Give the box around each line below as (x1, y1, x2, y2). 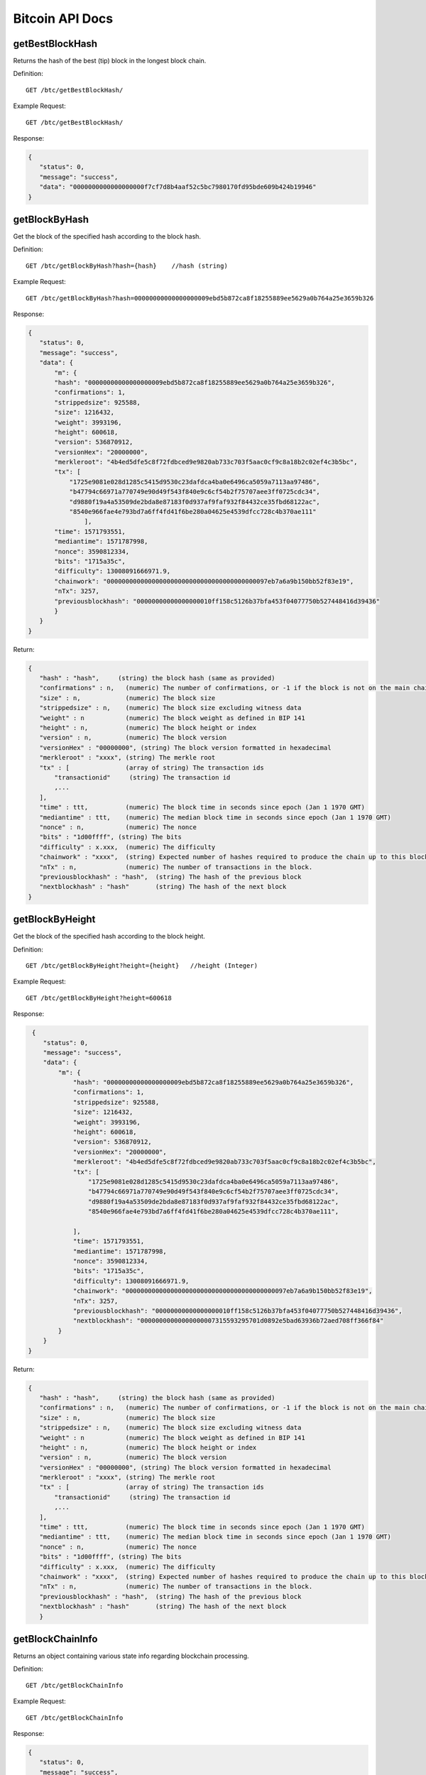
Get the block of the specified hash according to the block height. (13, 932, 206, 941)
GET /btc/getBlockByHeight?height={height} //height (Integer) (26, 961, 258, 969)
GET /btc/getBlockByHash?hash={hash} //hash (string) (26, 261, 229, 270)
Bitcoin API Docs (13, 11, 114, 26)
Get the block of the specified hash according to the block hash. (13, 232, 202, 241)
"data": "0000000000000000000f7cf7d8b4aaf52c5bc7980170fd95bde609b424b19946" (39, 183, 317, 191)
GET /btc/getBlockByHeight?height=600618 (26, 994, 172, 1002)
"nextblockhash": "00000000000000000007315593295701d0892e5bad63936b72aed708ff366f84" (72, 1317, 384, 1325)
